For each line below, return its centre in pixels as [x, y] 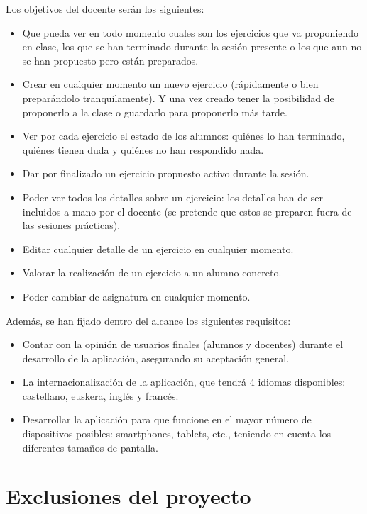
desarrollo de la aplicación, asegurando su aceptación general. [156, 358]
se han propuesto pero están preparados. [110, 60]
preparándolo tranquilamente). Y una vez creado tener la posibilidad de [178, 97]
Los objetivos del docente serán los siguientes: [105, 9]
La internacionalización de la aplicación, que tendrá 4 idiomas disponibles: [184, 382]
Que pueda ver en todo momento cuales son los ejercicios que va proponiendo [191, 32]
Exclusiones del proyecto [128, 496]
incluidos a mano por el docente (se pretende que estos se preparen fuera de [187, 211]
